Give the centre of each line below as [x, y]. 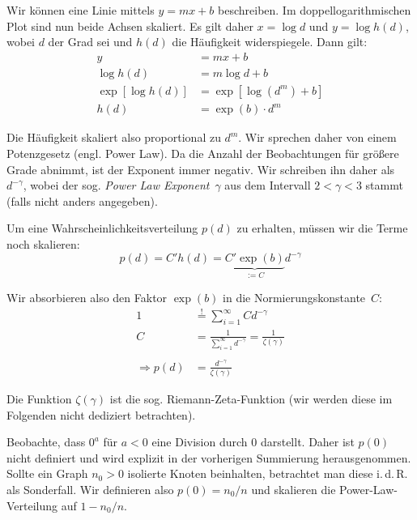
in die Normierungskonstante [294, 297]
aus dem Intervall [268, 185]
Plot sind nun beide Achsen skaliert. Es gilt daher [130, 26]
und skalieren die [294, 489]
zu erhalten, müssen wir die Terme [322, 228]
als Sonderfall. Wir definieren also [90, 489]
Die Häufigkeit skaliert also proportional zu [114, 137]
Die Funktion [39, 398]
